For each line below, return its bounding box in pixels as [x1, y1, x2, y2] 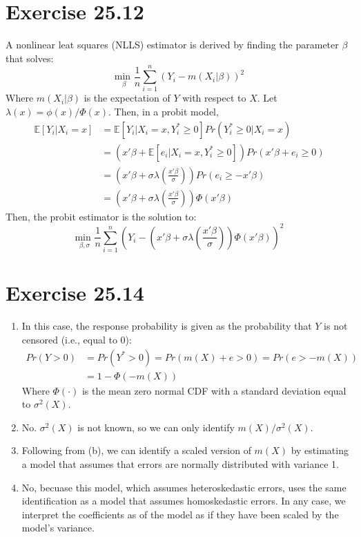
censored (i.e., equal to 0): [21, 332, 132, 346]
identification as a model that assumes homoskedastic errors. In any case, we [21, 493, 346, 508]
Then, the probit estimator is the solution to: [6, 209, 197, 223]
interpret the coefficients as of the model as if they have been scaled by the [21, 507, 339, 521]
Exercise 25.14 [6, 279, 144, 307]
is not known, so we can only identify [77, 420, 235, 434]
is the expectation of [84, 91, 170, 105]
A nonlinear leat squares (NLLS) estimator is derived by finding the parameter [6, 37, 339, 52]
